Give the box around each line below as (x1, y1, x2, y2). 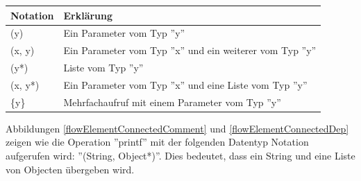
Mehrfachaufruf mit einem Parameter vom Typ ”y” (63, 94, 281, 109)
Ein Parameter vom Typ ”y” (63, 26, 185, 40)
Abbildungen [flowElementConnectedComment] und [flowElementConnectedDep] (6, 121, 349, 135)
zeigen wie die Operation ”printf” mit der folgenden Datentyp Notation (6, 135, 309, 149)
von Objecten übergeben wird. (6, 162, 135, 176)
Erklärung (63, 8, 113, 22)
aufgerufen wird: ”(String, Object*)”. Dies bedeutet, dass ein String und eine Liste (6, 148, 355, 162)
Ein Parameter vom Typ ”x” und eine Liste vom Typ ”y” (63, 77, 308, 92)
